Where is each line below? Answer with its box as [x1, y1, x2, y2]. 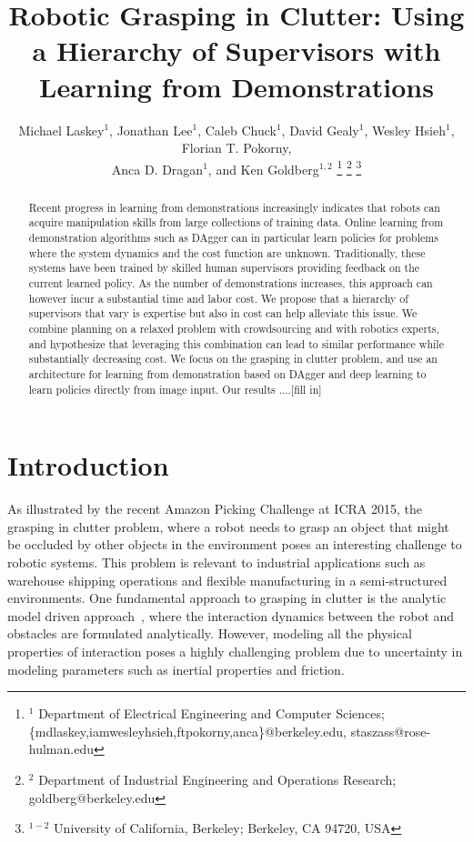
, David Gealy [281, 120, 359, 139]
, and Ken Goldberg [207, 159, 319, 178]
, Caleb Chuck [197, 120, 277, 139]
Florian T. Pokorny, [181, 138, 292, 157]
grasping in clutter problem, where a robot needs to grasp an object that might [7, 517, 449, 536]
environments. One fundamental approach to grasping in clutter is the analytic [7, 588, 447, 607]
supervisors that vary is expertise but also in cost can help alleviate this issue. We [28, 306, 418, 321]
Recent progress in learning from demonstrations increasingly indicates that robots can [28, 199, 440, 215]
